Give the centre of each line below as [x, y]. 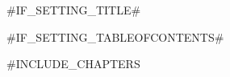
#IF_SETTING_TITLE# [74, 10]
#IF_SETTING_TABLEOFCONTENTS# [115, 36]
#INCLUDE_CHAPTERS [73, 64]
